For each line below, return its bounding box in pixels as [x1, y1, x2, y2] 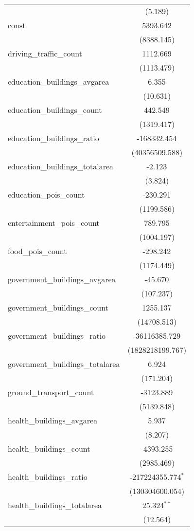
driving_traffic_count [8, 48, 83, 59]
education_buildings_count [8, 104, 102, 115]
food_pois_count [8, 245, 67, 256]
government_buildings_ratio [8, 330, 106, 341]
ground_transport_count [8, 386, 94, 398]
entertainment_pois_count [8, 217, 100, 228]
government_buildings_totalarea [8, 358, 120, 369]
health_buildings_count [8, 443, 90, 454]
